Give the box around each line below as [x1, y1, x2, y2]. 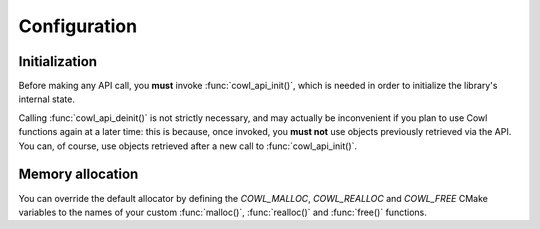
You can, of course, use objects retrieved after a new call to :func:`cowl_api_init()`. [18, 140, 358, 152]
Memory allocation [18, 166, 139, 183]
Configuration [18, 15, 138, 37]
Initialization [18, 53, 98, 70]
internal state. [18, 93, 75, 105]
